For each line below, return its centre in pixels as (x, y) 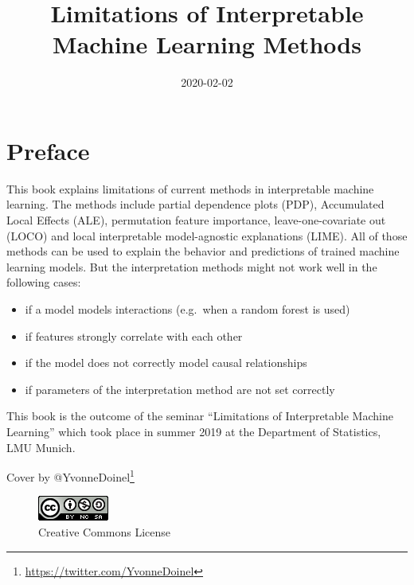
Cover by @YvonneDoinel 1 (70, 476)
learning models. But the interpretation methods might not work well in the (192, 266)
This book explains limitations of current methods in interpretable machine (190, 188)
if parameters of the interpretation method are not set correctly (180, 389)
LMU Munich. (41, 447)
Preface (48, 150)
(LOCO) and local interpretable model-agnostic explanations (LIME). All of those (207, 235)
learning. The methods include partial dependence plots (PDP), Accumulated (195, 204)
